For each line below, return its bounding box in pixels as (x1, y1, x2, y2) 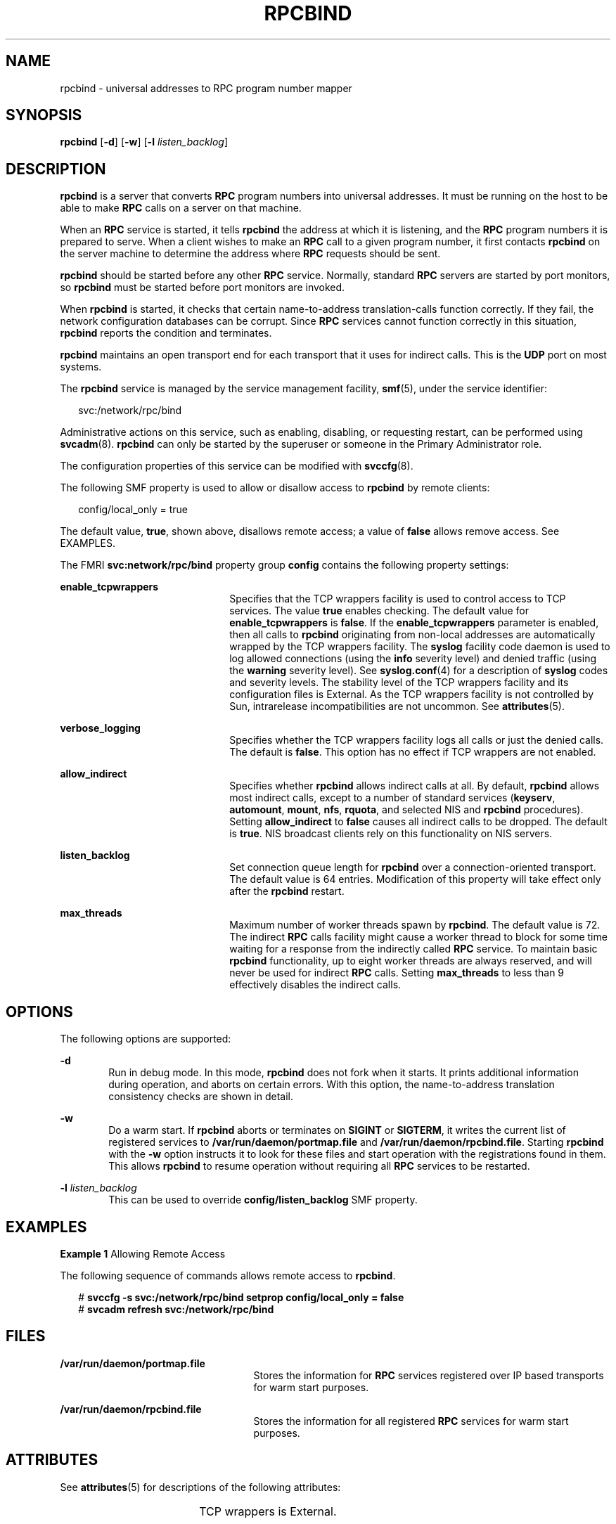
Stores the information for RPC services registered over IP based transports (253, 1369, 604, 1381)
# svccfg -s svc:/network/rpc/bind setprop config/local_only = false (78, 1291, 404, 1303)
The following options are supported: (60, 1033, 231, 1045)
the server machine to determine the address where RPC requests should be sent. (60, 247, 441, 260)
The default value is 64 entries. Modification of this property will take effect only (229, 873, 601, 886)
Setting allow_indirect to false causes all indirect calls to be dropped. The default (229, 815, 608, 828)
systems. (60, 361, 102, 373)
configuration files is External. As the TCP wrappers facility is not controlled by (229, 688, 594, 701)
